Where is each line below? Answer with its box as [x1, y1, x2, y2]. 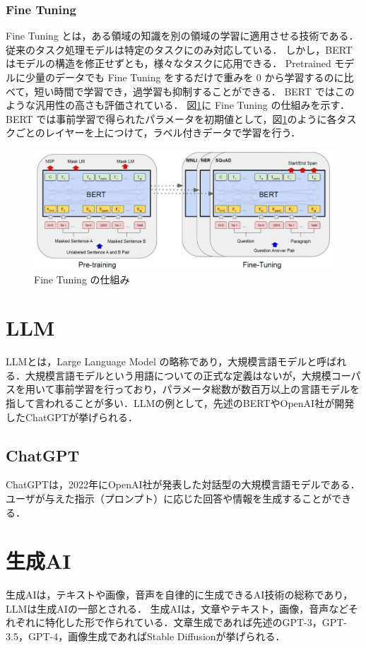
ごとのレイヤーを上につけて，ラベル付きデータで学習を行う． [15, 125, 301, 140]
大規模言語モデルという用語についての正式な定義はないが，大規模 [25, 367, 331, 382]
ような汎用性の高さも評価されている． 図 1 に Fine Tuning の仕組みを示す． [6, 98, 350, 112]
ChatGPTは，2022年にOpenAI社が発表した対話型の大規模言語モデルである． [6, 477, 360, 492]
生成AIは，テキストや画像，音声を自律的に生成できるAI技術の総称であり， [6, 587, 353, 602]
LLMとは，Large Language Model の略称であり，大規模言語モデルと [6, 354, 317, 369]
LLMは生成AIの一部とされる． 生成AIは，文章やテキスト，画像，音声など [6, 601, 348, 615]
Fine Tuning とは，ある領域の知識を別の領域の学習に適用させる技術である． [6, 28, 359, 43]
